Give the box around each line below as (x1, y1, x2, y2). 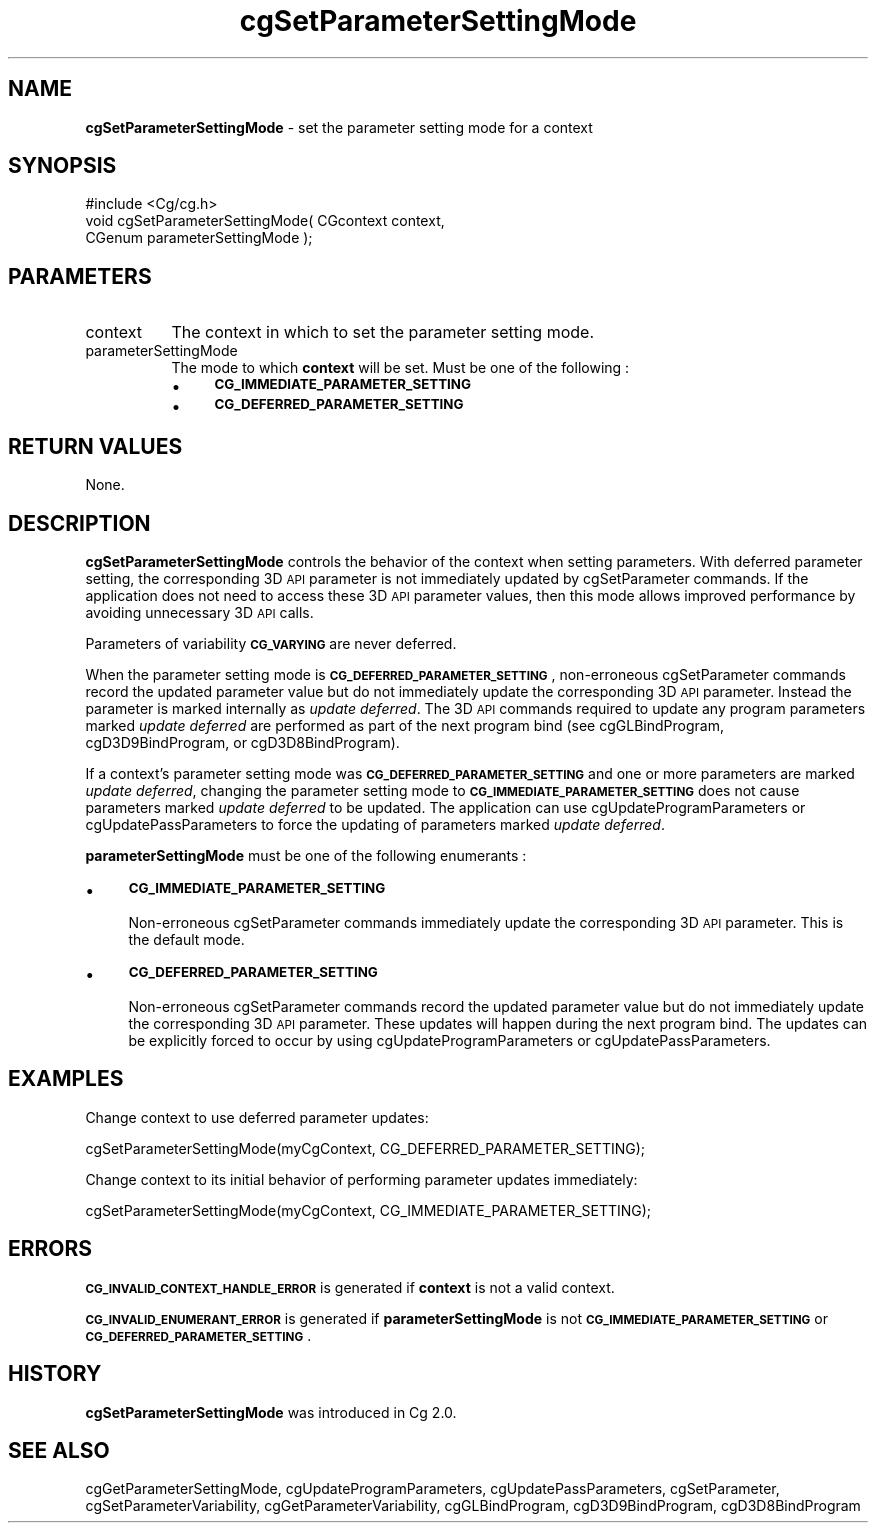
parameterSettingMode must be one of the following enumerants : (85, 846, 527, 864)
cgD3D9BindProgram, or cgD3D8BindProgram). (85, 733, 400, 751)
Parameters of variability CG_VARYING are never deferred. (85, 634, 457, 652)
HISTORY (8, 1361, 102, 1387)
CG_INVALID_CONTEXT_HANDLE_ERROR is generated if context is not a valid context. (85, 1278, 615, 1296)
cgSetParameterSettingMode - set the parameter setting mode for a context (85, 118, 593, 136)
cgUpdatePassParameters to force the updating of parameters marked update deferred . (85, 815, 665, 833)
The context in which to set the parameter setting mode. (171, 322, 595, 343)
